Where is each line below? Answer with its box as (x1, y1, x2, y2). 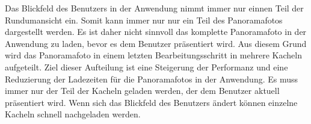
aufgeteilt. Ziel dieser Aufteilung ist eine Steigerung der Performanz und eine (5, 60, 288, 73)
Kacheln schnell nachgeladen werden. (5, 108, 141, 120)
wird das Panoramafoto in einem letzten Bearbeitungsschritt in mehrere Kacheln (5, 49, 302, 61)
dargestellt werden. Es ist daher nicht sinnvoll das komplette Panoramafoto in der (5, 25, 307, 38)
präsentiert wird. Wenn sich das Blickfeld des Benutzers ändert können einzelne (5, 96, 298, 108)
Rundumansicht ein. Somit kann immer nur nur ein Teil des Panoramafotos (5, 13, 283, 26)
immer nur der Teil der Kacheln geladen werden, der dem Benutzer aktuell (5, 84, 280, 97)
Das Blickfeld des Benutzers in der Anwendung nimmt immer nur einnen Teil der (5, 2, 304, 14)
